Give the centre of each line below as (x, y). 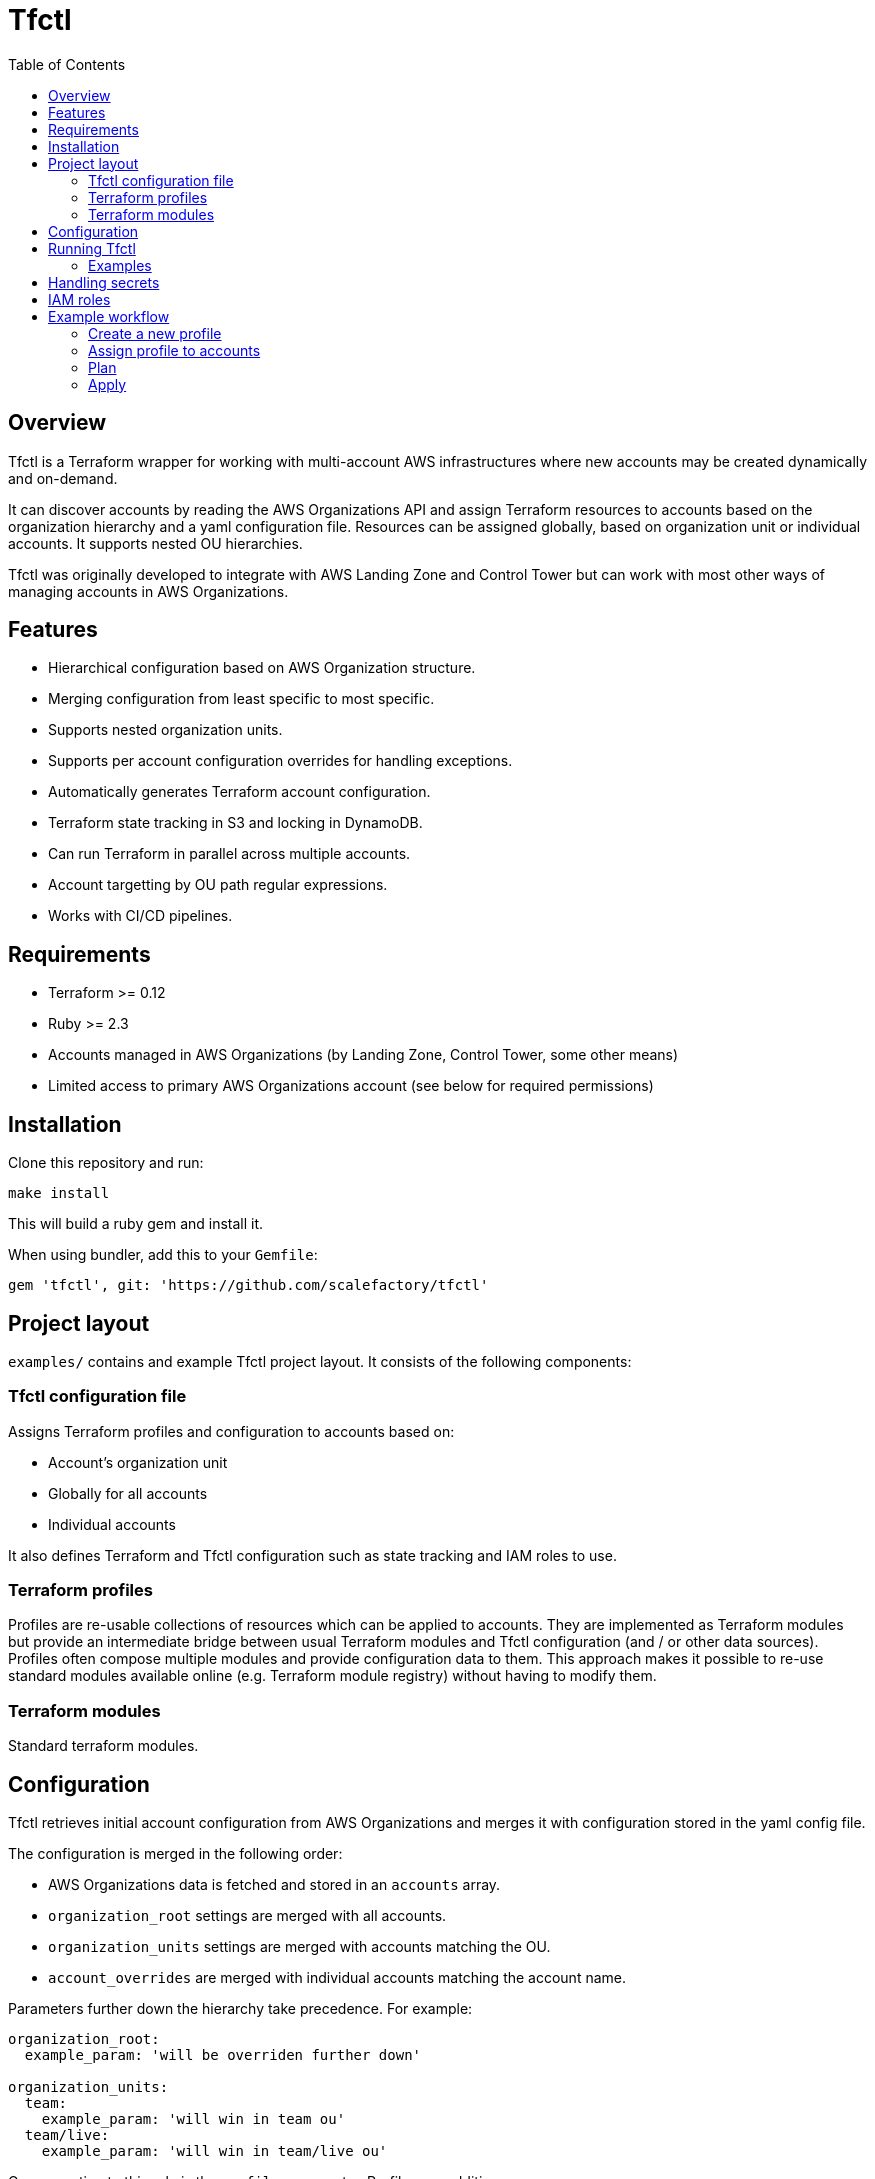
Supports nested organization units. (165, 730)
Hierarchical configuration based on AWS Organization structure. (262, 668)
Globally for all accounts (128, 1493)
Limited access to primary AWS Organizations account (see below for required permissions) (351, 1086)
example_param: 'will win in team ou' (193, 2119)
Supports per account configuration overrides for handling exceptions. (280, 761)
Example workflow (109, 316)
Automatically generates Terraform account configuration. (239, 792)
